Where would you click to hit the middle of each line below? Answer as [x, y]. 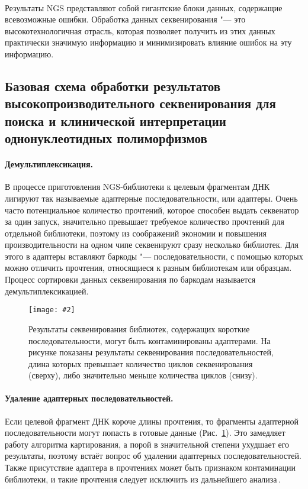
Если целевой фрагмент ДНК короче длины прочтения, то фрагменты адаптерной [152, 421]
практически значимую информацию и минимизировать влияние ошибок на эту [148, 42]
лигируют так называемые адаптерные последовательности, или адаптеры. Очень [151, 198]
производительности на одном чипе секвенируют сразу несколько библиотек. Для [152, 244]
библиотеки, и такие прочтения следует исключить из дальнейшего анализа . [143, 479]
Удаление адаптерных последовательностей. [89, 398]
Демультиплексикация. [49, 164]
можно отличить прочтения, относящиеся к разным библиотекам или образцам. [148, 268]
